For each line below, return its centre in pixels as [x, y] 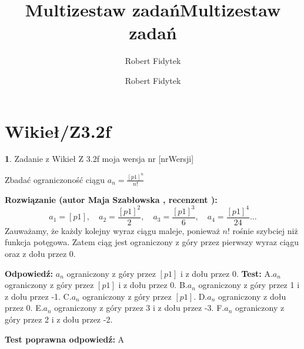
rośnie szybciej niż [265, 230]
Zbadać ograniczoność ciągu [55, 179]
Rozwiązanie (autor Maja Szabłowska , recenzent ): [111, 199]
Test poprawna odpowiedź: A [65, 339]
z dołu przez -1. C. [38, 296]
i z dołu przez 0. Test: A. [226, 273]
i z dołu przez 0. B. [153, 285]
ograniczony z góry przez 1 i [249, 285]
